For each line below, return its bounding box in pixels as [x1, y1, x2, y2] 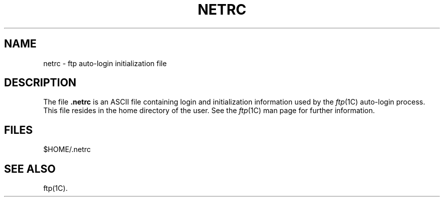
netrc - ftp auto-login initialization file [43, 59, 167, 68]
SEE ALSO [4, 162, 56, 175]
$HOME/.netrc [43, 145, 91, 154]
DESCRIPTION [4, 76, 77, 89]
